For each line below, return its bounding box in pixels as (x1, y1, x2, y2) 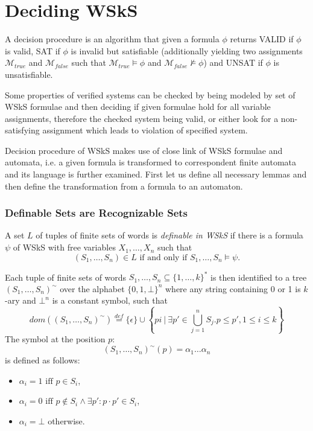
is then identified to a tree (210, 270, 307, 283)
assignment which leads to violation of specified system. (42, 124, 248, 136)
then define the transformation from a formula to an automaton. (5, 179, 243, 192)
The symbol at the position (5, 333, 106, 345)
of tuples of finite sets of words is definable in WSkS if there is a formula (36, 229, 303, 241)
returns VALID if (230, 33, 294, 45)
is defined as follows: (5, 354, 80, 366)
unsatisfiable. (5, 68, 53, 80)
